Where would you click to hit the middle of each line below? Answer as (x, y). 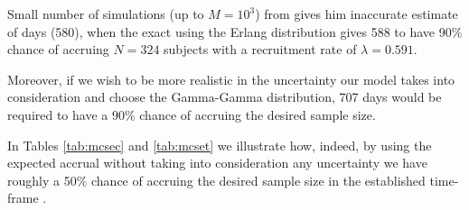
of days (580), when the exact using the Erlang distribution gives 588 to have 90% (235, 31)
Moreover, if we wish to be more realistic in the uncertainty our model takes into (231, 79)
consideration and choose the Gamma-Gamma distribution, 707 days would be (225, 97)
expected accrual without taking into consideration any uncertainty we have (217, 163)
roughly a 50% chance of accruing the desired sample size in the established (216, 180)
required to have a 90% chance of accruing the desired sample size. (192, 114)
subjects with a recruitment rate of (260, 49)
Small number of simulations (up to (106, 14)
